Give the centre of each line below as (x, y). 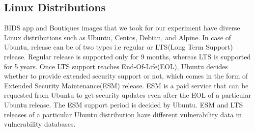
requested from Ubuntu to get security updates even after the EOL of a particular (127, 95)
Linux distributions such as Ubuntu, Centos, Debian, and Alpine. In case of (118, 37)
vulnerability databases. (40, 124)
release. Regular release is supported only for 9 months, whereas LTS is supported (127, 56)
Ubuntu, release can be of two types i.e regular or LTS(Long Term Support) (118, 47)
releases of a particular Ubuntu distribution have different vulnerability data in (123, 114)
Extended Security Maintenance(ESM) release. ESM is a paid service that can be (126, 85)
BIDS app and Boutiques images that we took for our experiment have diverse (122, 28)
